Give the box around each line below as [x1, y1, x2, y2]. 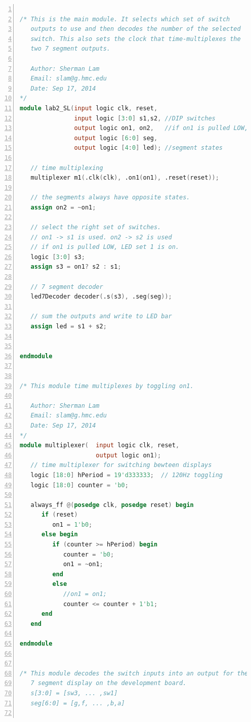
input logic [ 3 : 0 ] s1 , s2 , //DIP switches [74, 114, 216, 122]
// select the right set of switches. [30, 224, 161, 231]
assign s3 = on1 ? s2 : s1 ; [30, 263, 121, 271]
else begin [41, 531, 78, 538]
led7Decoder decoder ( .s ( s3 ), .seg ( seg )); [30, 293, 172, 301]
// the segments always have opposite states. [30, 194, 190, 201]
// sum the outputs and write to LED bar [30, 313, 172, 320]
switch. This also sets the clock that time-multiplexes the [30, 35, 241, 43]
